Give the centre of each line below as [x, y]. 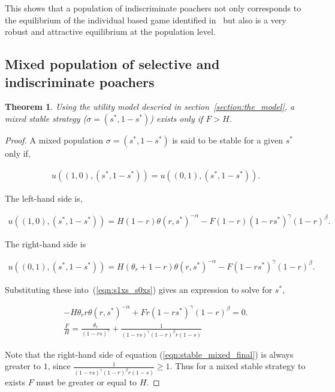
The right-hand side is [46, 243]
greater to [23, 366]
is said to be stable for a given [228, 140]
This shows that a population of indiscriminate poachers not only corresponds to [153, 8]
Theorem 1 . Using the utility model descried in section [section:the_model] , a [150, 107]
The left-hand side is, [44, 198]
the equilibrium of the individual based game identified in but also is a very [146, 20]
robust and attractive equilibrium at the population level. [110, 32]
